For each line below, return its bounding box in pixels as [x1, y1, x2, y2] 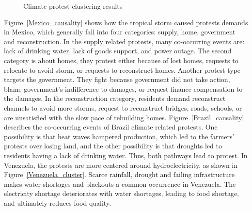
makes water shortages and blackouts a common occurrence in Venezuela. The [4, 179, 236, 189]
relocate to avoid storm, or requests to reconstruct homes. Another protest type [4, 65, 241, 75]
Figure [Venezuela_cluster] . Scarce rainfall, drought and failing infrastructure [4, 169, 235, 179]
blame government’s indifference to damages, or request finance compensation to [4, 83, 243, 94]
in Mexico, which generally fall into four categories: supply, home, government [4, 27, 236, 37]
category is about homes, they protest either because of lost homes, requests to [4, 55, 238, 65]
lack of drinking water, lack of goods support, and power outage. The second [4, 46, 232, 56]
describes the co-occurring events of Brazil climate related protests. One [4, 122, 218, 132]
